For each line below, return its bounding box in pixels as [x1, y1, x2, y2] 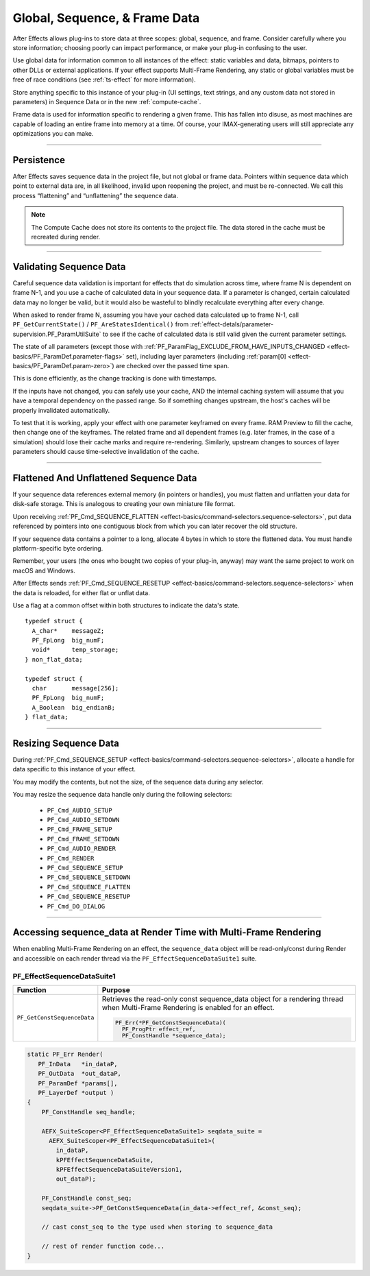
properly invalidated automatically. [12, 406, 110, 414]
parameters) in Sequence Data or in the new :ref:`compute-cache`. [12, 97, 201, 106]
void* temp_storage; [32, 646, 119, 654]
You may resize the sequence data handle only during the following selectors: [12, 791, 232, 799]
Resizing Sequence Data [12, 738, 119, 749]
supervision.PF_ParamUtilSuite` [12, 330, 101, 338]
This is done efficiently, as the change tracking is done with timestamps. [12, 374, 217, 383]
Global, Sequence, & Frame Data [12, 10, 200, 25]
